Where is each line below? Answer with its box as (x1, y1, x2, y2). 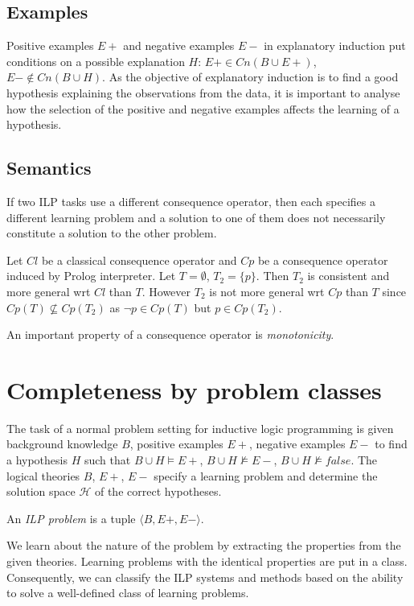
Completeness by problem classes (6, 373, 382, 406)
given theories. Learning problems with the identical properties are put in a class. (6, 553, 408, 569)
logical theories (6, 467, 80, 484)
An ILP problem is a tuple (6, 509, 136, 526)
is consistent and (307, 267, 390, 284)
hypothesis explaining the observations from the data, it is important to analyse (6, 84, 400, 101)
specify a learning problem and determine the (154, 467, 378, 484)
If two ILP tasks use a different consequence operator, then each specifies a (6, 192, 376, 209)
